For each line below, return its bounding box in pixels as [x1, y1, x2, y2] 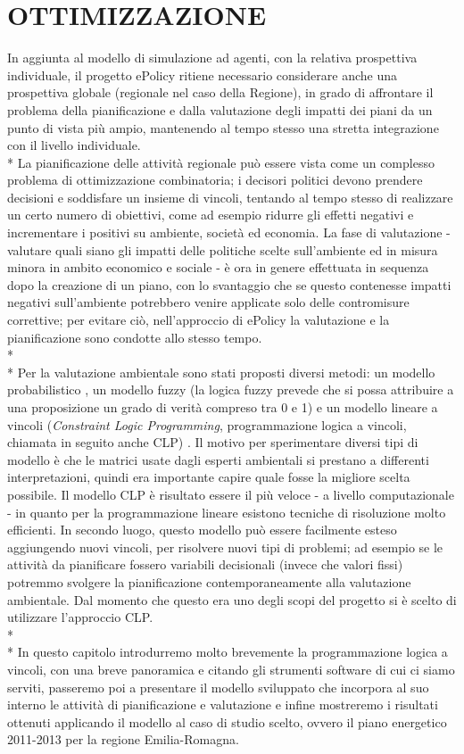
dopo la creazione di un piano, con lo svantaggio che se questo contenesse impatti [7, 275, 452, 294]
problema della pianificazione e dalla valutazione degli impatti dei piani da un [7, 100, 433, 119]
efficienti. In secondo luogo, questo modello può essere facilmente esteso [7, 520, 397, 539]
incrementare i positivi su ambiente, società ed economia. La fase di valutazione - [7, 223, 451, 242]
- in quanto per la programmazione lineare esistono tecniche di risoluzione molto [7, 502, 446, 521]
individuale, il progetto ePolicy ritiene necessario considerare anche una [7, 65, 397, 84]
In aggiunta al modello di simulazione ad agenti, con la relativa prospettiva [7, 48, 418, 67]
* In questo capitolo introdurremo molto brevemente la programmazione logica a [7, 642, 448, 661]
